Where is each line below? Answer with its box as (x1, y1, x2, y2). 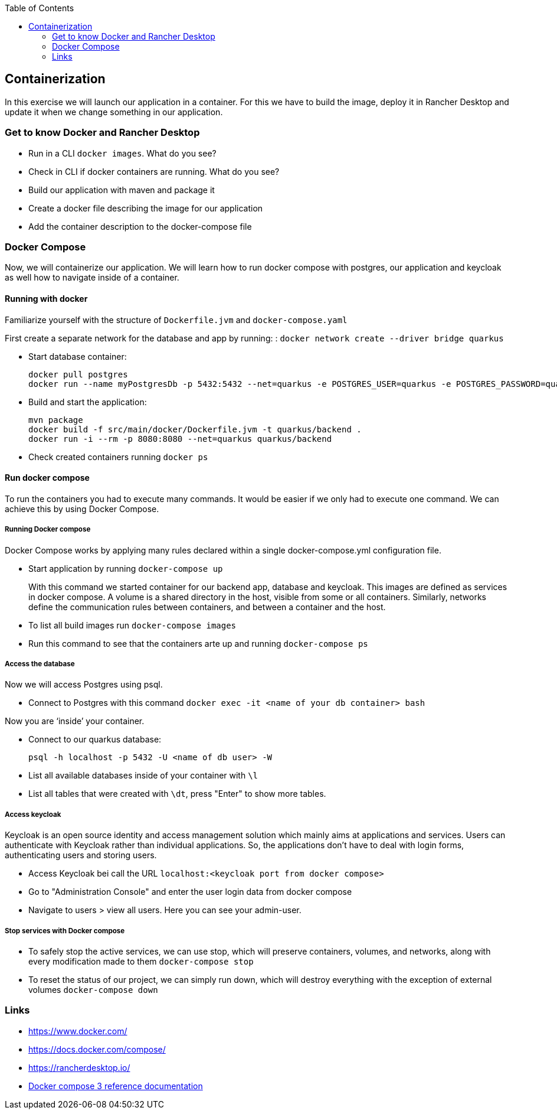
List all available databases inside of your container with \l (28, 770, 258, 781)
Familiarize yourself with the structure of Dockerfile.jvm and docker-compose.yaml (5, 314, 348, 325)
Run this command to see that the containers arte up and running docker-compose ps (28, 638, 368, 649)
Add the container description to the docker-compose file (28, 221, 252, 232)
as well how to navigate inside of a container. (5, 272, 179, 283)
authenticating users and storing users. (5, 850, 157, 861)
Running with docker (5, 293, 88, 304)
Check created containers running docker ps (28, 451, 208, 462)
